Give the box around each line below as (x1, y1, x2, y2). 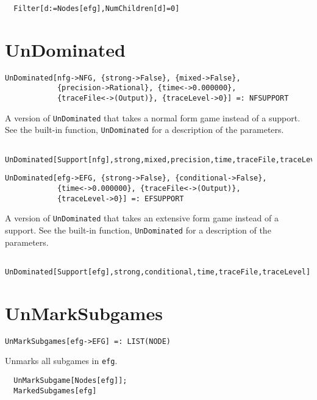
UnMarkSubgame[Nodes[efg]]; (13, 376, 127, 385)
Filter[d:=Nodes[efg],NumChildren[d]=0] (13, 4, 180, 13)
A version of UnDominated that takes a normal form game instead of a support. (5, 111, 301, 124)
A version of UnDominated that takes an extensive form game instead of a (5, 212, 279, 224)
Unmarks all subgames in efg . (5, 354, 118, 367)
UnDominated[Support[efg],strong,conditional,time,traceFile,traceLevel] (5, 267, 311, 276)
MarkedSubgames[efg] (13, 386, 97, 395)
